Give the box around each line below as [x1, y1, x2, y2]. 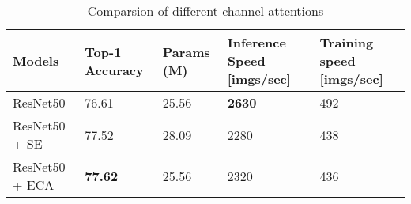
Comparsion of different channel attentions [87, 2, 324, 20]
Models [13, 51, 59, 70]
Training [319, 33, 374, 51]
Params [162, 42, 210, 61]
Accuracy [85, 60, 144, 79]
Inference [227, 33, 286, 51]
